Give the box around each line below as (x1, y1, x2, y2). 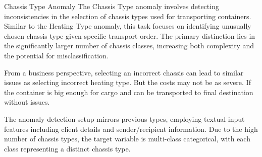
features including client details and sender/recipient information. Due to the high (4, 123, 258, 134)
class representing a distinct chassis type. (4, 143, 131, 153)
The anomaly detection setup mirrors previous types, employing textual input (4, 113, 245, 124)
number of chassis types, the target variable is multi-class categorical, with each (4, 133, 250, 144)
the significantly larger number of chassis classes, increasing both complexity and (4, 40, 254, 51)
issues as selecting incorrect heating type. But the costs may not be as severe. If (4, 77, 251, 88)
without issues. (4, 97, 50, 107)
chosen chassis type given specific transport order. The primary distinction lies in (4, 30, 255, 41)
